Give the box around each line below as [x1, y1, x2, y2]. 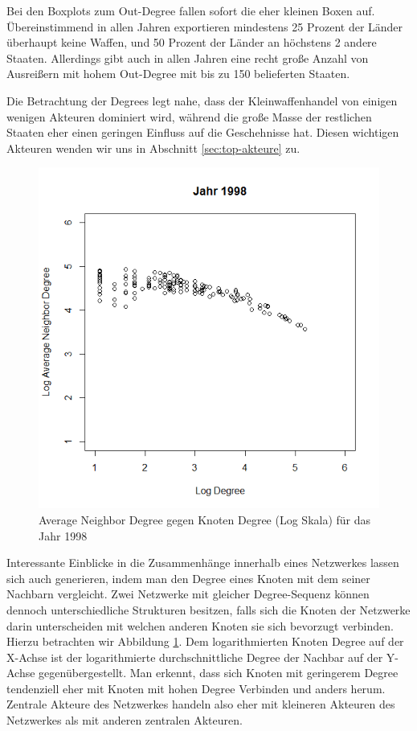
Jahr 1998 [39, 527, 88, 544]
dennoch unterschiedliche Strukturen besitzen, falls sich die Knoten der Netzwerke [6, 601, 411, 618]
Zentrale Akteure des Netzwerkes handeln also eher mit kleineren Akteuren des [6, 696, 395, 713]
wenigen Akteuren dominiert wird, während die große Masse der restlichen [6, 108, 372, 125]
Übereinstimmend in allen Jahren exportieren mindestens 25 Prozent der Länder [6, 18, 403, 35]
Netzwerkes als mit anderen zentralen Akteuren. [6, 712, 243, 729]
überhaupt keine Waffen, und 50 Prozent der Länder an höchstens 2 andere [6, 34, 377, 51]
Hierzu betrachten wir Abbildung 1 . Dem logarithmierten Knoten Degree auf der [6, 633, 404, 650]
